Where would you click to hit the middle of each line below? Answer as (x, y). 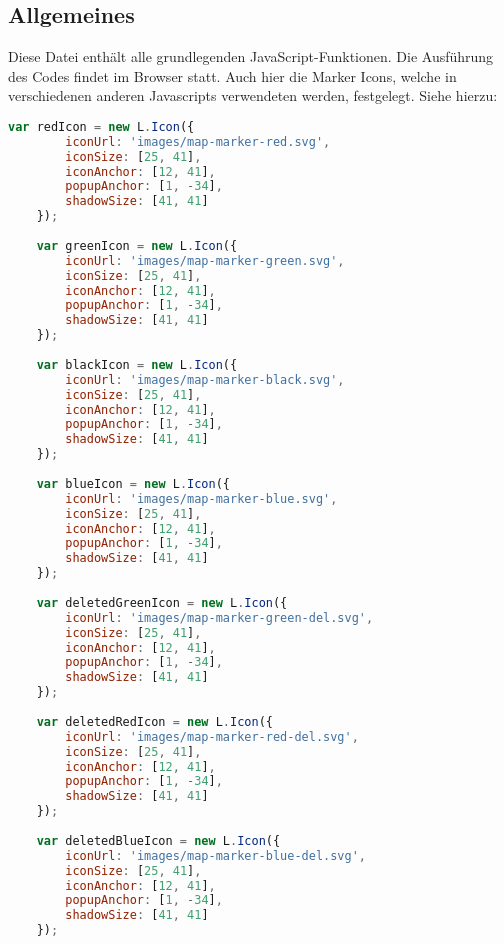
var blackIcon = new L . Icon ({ (137, 364)
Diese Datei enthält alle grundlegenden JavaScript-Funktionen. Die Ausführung (251, 56)
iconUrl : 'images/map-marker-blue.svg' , (201, 498)
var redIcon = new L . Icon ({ (101, 126)
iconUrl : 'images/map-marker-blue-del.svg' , (216, 855)
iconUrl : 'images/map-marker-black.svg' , (205, 379)
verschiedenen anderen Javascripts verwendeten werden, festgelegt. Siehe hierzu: (253, 95)
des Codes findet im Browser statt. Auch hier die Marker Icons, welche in (232, 75)
